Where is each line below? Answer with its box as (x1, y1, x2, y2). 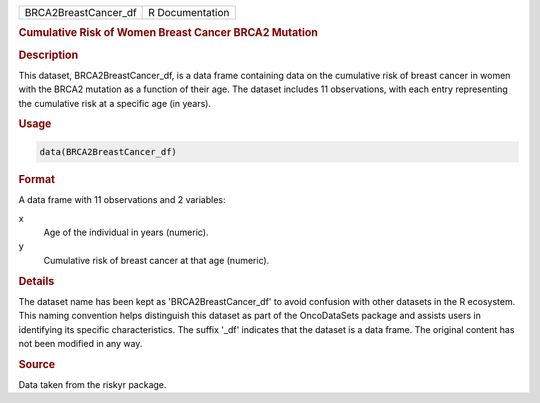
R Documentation (148, 6, 230, 19)
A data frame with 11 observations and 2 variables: (18, 194, 226, 206)
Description (18, 48, 79, 62)
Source (18, 357, 56, 371)
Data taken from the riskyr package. (18, 379, 167, 391)
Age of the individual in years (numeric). (43, 226, 209, 238)
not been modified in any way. (18, 337, 143, 349)
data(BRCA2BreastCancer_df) (39, 146, 177, 157)
